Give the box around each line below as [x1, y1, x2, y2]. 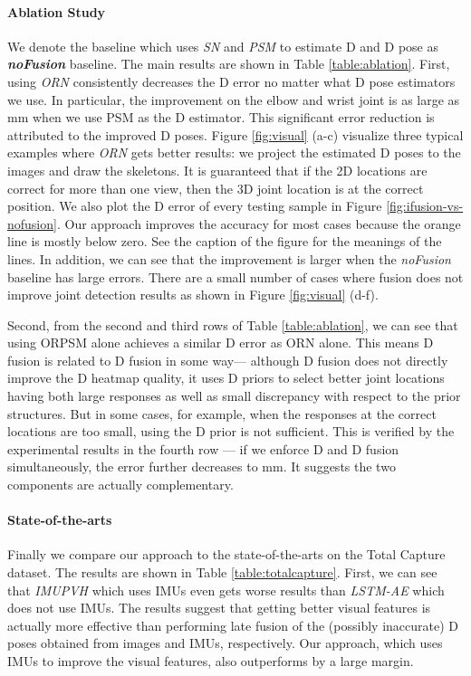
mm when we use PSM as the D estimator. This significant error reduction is [7, 108, 435, 127]
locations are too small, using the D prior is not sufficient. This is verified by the [7, 422, 455, 441]
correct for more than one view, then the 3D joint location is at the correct [7, 178, 424, 197]
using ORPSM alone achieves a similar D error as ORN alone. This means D [7, 333, 434, 352]
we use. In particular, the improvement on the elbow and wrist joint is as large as [7, 90, 460, 109]
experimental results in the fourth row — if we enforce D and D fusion [7, 439, 399, 458]
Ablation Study [7, 2, 106, 21]
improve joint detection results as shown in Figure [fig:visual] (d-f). [7, 285, 379, 304]
